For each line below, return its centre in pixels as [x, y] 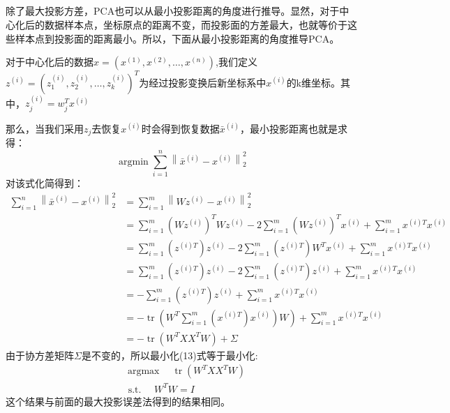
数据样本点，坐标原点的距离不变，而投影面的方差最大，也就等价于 [196, 24]
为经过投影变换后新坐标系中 [203, 82]
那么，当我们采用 [45, 128]
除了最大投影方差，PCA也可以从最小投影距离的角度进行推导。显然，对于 [173, 11]
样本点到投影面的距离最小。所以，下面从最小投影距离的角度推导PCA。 [177, 38]
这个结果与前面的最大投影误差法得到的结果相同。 [118, 401]
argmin [134, 162]
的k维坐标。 [314, 82]
